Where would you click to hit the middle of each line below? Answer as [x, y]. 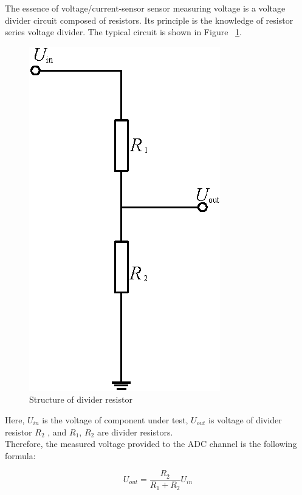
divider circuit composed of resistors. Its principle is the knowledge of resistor [149, 20]
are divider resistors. [135, 432]
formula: [20, 455]
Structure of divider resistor [81, 399]
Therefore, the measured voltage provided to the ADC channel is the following [151, 444]
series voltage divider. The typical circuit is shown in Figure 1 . [123, 32]
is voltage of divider [245, 419]
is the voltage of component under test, [115, 419]
